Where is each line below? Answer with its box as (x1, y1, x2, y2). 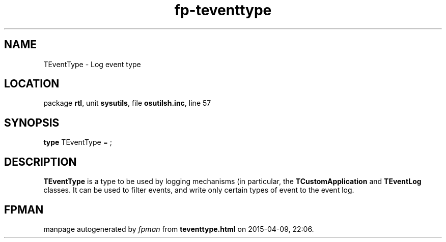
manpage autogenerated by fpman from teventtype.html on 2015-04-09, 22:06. (43, 224, 314, 233)
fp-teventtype (174, 2, 272, 19)
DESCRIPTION (4, 155, 77, 168)
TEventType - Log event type (43, 59, 141, 69)
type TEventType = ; (43, 138, 113, 147)
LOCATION (4, 77, 60, 90)
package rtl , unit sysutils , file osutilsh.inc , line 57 (43, 99, 211, 108)
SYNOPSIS (4, 116, 60, 129)
